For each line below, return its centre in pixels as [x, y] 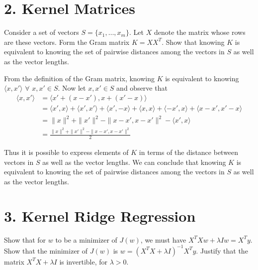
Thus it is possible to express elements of [66, 152]
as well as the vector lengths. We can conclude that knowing [134, 162]
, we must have [163, 239]
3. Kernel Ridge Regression [100, 215]
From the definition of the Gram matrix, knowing [80, 78]
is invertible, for [83, 261]
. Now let [72, 88]
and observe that [142, 88]
